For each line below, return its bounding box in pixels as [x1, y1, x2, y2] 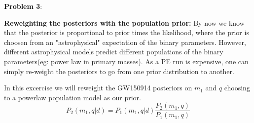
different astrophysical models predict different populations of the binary [4, 46, 223, 57]
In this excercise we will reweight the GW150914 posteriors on [4, 82, 192, 93]
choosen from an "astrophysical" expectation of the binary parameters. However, [4, 37, 246, 47]
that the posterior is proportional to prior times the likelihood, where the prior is [4, 27, 249, 38]
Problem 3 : [4, 1, 42, 11]
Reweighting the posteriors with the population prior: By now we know [4, 17, 245, 28]
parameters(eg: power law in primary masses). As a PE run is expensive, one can [4, 56, 249, 66]
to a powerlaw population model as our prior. [4, 92, 141, 102]
